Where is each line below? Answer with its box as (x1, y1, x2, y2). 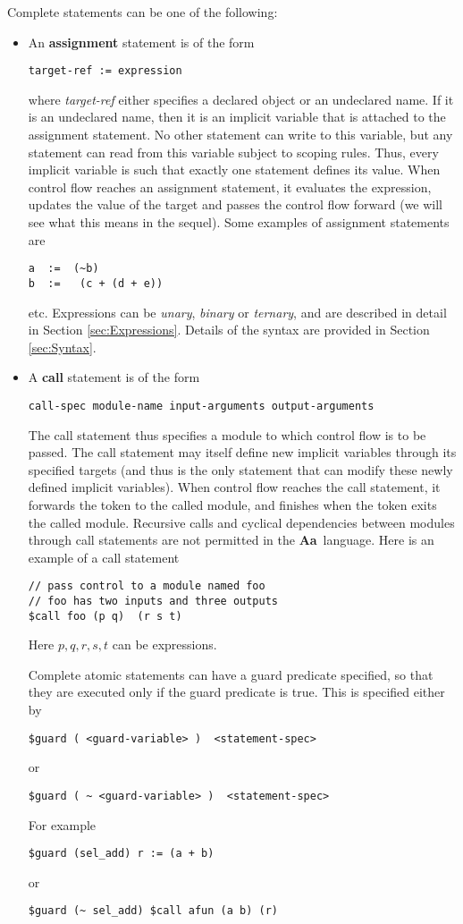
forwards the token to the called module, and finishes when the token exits (28, 495, 437, 513)
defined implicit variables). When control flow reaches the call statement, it (28, 478, 441, 496)
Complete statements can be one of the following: (7, 3, 278, 21)
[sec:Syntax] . (28, 337, 97, 356)
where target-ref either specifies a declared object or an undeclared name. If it (28, 89, 454, 108)
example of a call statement (28, 547, 180, 566)
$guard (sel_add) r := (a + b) (28, 847, 215, 860)
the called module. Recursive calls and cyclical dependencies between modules (28, 513, 455, 531)
